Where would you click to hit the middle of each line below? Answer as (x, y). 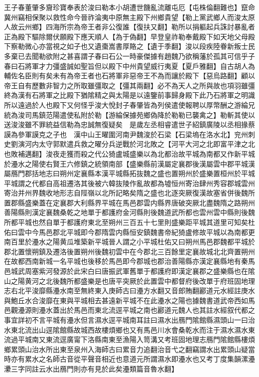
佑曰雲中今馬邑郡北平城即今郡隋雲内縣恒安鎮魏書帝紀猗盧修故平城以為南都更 (129, 232)
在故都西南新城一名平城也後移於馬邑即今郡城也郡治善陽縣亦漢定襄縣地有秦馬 (129, 261)
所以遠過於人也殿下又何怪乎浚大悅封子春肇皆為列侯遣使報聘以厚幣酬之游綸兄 (129, 104)
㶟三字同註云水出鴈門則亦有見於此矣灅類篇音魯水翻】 (91, 368)
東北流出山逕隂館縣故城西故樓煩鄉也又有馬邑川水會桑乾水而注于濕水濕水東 (133, 329)
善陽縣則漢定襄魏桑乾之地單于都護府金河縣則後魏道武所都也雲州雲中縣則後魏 (129, 212)
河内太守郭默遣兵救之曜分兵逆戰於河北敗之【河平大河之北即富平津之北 (140, 144)
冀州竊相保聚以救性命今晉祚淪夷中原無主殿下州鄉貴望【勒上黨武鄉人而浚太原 (129, 17)
